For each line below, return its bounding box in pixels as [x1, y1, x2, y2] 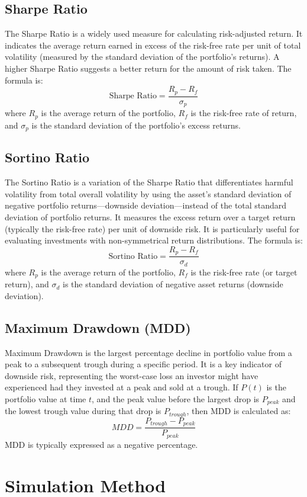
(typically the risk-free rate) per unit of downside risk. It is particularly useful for [5, 222, 300, 235]
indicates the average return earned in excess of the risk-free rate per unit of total [5, 39, 301, 51]
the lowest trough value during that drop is [5, 405, 161, 417]
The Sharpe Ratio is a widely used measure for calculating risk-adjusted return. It [5, 27, 303, 40]
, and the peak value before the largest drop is [92, 392, 260, 405]
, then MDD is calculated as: [186, 405, 291, 417]
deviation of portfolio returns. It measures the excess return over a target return [5, 211, 296, 223]
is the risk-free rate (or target [190, 265, 298, 278]
